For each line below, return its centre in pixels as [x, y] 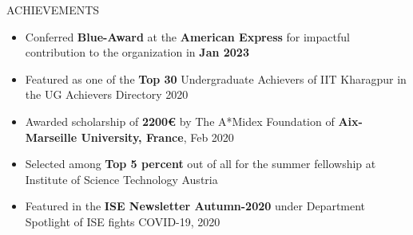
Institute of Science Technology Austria [121, 179]
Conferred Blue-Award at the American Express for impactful [187, 36]
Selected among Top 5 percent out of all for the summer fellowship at [201, 164]
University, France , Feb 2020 [157, 137]
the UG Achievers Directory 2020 [107, 94]
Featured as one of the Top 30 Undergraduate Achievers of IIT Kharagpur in [216, 78]
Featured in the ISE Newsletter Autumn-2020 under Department [195, 206]
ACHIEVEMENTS [53, 10]
